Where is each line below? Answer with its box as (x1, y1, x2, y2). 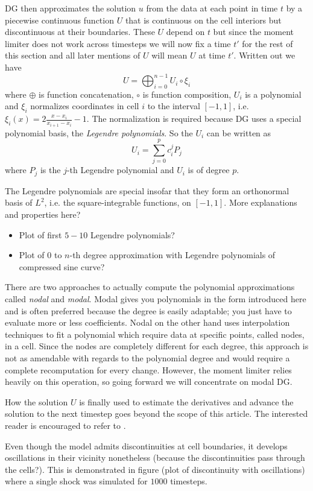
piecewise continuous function (5, 13, 114, 26)
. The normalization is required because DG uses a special (86, 112, 302, 125)
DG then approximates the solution (5, 2, 136, 14)
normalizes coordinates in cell (30, 100, 139, 112)
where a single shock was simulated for (5, 475, 148, 487)
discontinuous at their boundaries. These (5, 25, 155, 38)
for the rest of (242, 37, 293, 49)
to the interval (147, 100, 200, 112)
